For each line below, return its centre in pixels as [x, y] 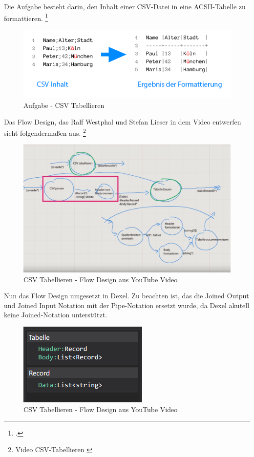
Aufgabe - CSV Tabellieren [64, 105]
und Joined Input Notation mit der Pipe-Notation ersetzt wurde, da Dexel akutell [127, 305]
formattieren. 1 [26, 17]
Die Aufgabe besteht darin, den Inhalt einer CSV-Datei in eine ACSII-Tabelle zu [125, 6]
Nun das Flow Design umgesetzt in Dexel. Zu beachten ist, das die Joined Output [127, 296]
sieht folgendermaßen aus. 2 [45, 132]
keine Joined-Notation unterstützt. [56, 315]
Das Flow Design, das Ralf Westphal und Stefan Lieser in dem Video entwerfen [123, 121]
